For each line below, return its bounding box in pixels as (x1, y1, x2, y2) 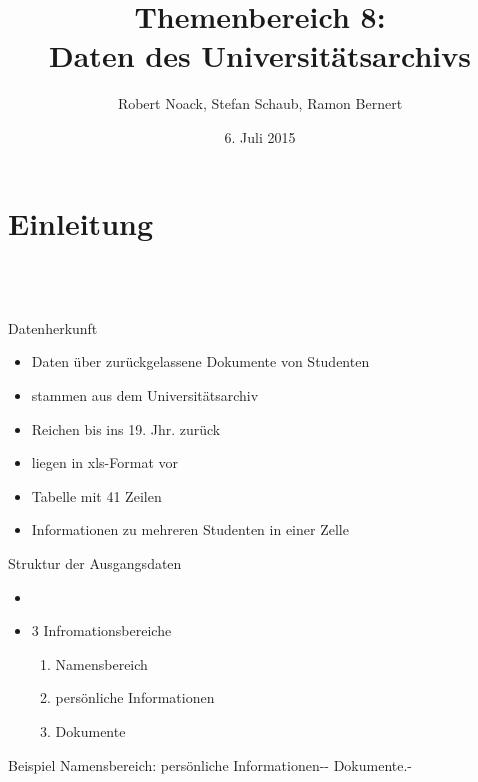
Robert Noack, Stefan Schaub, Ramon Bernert (117, 93, 403, 114)
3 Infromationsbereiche (31, 620, 172, 641)
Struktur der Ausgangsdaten (8, 553, 182, 574)
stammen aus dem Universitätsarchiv (31, 385, 259, 406)
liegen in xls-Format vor (31, 452, 178, 473)
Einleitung (8, 202, 154, 243)
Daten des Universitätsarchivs (49, 35, 471, 76)
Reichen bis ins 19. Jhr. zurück (31, 418, 221, 439)
